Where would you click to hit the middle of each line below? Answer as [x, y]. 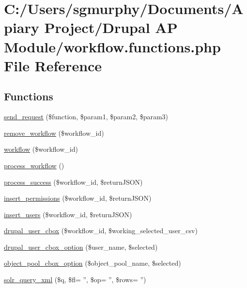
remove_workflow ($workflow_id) [54, 133]
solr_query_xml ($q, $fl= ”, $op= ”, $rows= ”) [75, 280]
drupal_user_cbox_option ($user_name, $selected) [81, 247]
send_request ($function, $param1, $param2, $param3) [86, 117]
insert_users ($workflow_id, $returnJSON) [68, 214]
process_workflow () [34, 165]
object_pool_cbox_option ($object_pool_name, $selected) [93, 263]
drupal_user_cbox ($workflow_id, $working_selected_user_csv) [101, 231]
